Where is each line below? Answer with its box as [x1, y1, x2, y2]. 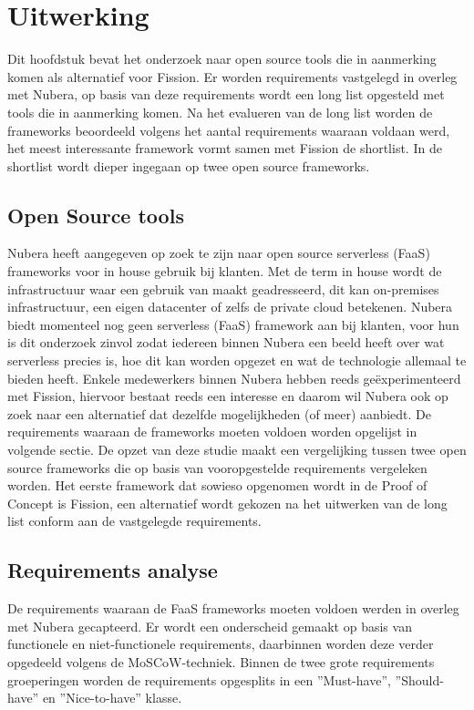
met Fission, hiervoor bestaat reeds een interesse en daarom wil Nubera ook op [7, 386, 448, 406]
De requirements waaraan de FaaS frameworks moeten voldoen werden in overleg [7, 599, 459, 618]
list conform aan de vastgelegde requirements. [7, 511, 262, 530]
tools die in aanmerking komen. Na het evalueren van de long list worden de [7, 102, 433, 121]
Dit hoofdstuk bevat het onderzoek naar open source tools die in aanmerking [7, 49, 437, 68]
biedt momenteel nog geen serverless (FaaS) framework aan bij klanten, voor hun [7, 314, 459, 334]
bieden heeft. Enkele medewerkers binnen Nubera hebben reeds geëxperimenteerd [7, 368, 461, 387]
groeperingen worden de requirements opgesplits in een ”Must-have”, [7, 670, 391, 689]
